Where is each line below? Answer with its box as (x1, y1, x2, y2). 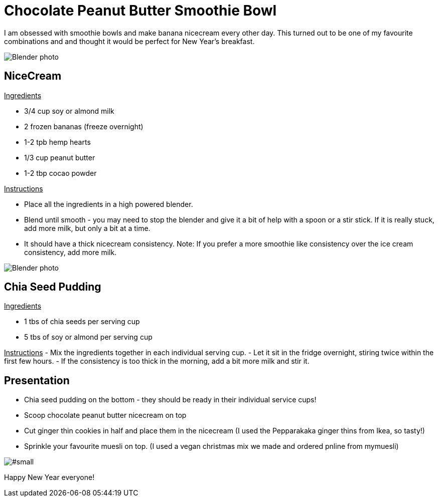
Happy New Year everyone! (4, 473, 95, 482)
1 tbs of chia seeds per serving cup (24, 317, 140, 326)
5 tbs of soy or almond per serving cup (24, 333, 153, 342)
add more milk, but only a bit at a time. (24, 223, 151, 232)
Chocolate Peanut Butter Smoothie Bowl (4, 2, 277, 19)
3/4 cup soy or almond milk (24, 106, 114, 115)
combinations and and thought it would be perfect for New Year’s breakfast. (4, 37, 255, 46)
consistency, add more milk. (24, 247, 117, 257)
